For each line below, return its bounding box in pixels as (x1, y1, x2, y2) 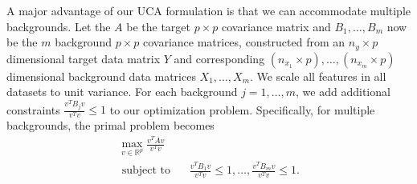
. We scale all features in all (250, 67, 386, 84)
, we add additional (296, 83, 390, 100)
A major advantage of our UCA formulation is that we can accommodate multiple (6, 2, 411, 18)
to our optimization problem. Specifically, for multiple (109, 101, 375, 118)
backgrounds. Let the (6, 18, 111, 34)
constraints (6, 101, 60, 118)
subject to (121, 165, 170, 177)
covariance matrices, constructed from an (142, 34, 345, 50)
